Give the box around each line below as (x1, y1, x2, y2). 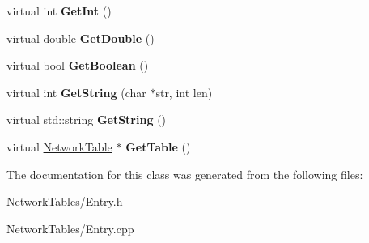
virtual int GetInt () (6, 2, 112, 19)
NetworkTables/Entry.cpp (6, 220, 134, 237)
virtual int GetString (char (6, 83, 146, 100)
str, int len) (155, 83, 213, 100)
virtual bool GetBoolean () (6, 57, 149, 74)
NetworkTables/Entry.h (6, 193, 123, 210)
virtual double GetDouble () (6, 29, 155, 46)
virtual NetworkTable (6, 138, 112, 155)
